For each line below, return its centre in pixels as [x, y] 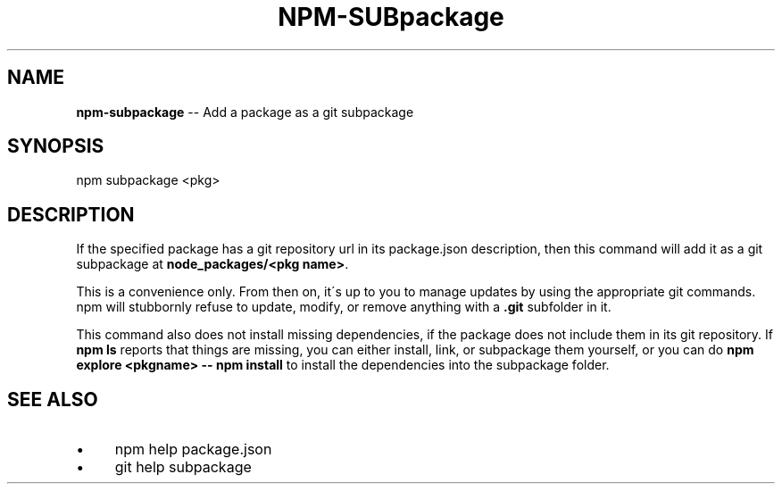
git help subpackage [183, 467]
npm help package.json [193, 449]
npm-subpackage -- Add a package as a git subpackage [245, 112]
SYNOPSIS [56, 146]
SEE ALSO [53, 399]
